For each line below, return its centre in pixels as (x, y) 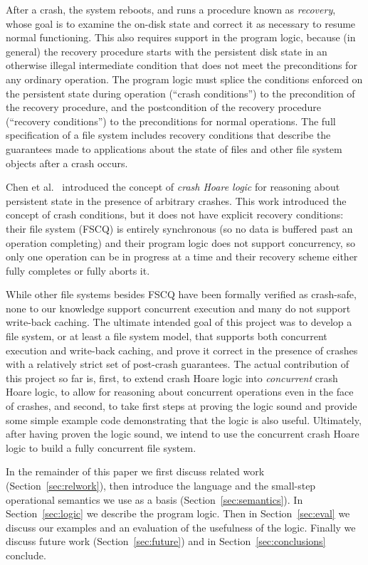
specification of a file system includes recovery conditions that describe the (168, 135)
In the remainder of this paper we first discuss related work (135, 471)
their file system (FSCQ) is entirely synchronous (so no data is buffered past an (179, 228)
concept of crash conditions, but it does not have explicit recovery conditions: (175, 215)
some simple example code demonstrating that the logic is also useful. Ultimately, (184, 419)
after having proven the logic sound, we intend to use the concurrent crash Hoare (183, 434)
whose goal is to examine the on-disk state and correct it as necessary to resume (181, 23)
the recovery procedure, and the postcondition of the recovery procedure (163, 107)
